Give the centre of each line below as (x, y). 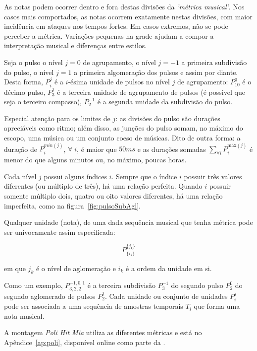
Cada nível (20, 176)
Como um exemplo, (33, 285)
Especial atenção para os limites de (57, 118)
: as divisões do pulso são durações (168, 118)
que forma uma (217, 306)
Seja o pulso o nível (33, 62)
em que (15, 268)
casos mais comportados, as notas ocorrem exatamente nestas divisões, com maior (128, 16)
